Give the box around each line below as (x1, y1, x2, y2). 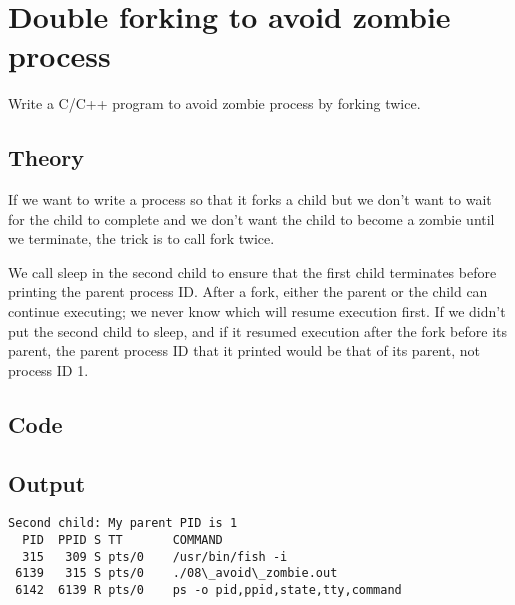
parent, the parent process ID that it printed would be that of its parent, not (8, 340, 480, 361)
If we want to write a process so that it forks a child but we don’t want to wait (8, 189, 492, 210)
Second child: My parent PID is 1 (8, 516, 238, 531)
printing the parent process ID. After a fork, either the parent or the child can (8, 281, 488, 302)
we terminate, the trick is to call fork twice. (8, 228, 275, 249)
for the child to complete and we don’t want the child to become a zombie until (8, 208, 495, 229)
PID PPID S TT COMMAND (22, 533, 223, 548)
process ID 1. (8, 359, 89, 380)
